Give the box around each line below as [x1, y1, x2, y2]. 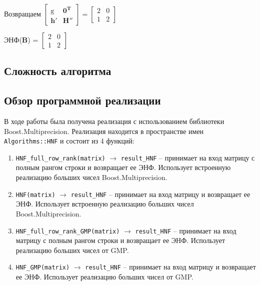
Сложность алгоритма [4, 63, 111, 78]
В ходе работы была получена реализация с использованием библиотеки [4, 115, 224, 126]
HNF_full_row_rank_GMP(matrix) [15, 227, 120, 235]
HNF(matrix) [15, 191, 55, 198]
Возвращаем [4, 8, 41, 18]
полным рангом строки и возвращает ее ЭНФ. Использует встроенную [15, 162, 231, 172]
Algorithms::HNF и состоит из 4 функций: [4, 135, 134, 146]
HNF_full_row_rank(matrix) [15, 154, 105, 162]
